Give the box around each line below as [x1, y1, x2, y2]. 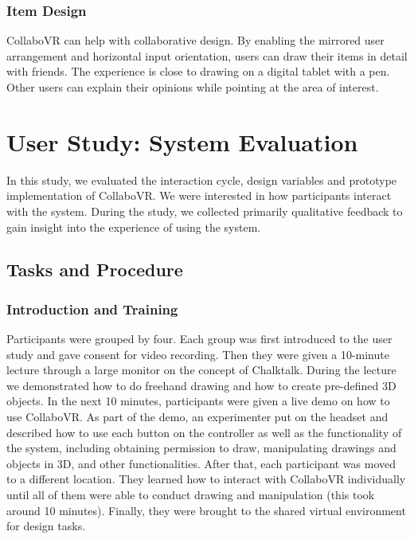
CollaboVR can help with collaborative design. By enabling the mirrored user [6, 32, 385, 49]
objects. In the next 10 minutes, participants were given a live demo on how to [6, 393, 390, 409]
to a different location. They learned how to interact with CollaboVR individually [6, 471, 406, 487]
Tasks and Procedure [6, 257, 183, 282]
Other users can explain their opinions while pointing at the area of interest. [6, 79, 379, 95]
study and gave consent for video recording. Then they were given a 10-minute [6, 346, 389, 362]
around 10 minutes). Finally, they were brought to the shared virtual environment [6, 502, 406, 518]
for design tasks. [6, 518, 86, 534]
